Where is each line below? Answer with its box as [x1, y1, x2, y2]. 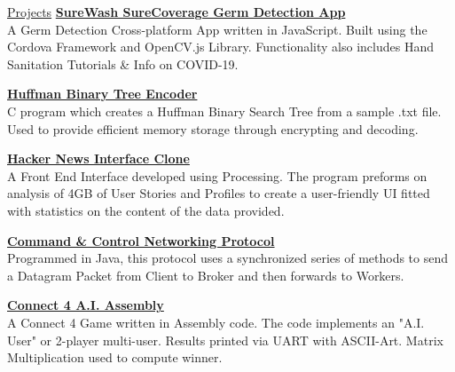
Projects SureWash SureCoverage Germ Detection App [7, 3, 346, 20]
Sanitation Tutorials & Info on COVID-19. [7, 54, 239, 73]
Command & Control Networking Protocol [7, 231, 275, 249]
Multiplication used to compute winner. [7, 348, 223, 367]
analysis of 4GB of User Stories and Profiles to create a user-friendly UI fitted [7, 184, 430, 202]
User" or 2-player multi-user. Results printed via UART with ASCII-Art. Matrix [7, 330, 443, 349]
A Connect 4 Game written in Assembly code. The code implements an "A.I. [7, 313, 425, 331]
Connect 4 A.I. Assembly [7, 296, 164, 314]
